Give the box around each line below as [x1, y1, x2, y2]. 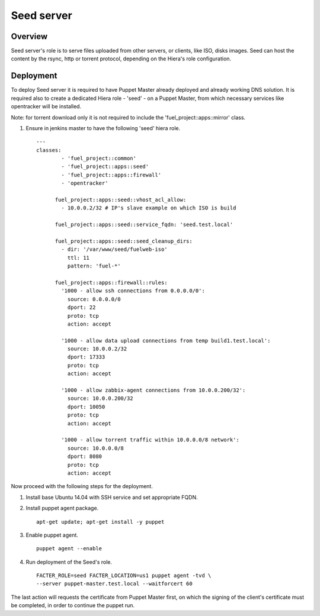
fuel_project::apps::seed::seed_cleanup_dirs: [55, 238, 193, 244]
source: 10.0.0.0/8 [67, 444, 124, 451]
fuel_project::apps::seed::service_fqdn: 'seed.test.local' [55, 221, 233, 228]
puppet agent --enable [36, 545, 103, 552]
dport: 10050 [67, 403, 105, 410]
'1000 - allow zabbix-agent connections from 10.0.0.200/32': [61, 387, 246, 394]
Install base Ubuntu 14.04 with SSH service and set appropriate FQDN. [25, 494, 198, 501]
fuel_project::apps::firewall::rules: [55, 279, 168, 286]
